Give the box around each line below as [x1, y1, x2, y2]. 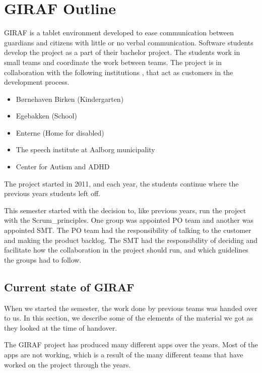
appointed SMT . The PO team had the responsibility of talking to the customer [4, 225, 251, 235]
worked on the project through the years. [4, 359, 131, 369]
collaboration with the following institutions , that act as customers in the [4, 67, 233, 77]
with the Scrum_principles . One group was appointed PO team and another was [4, 215, 253, 225]
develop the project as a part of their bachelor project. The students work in [4, 47, 240, 57]
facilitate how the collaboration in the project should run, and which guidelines [4, 244, 248, 255]
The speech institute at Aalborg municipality [16, 144, 155, 155]
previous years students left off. [4, 188, 100, 199]
